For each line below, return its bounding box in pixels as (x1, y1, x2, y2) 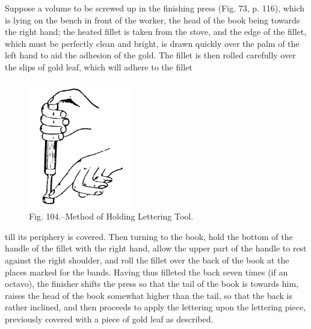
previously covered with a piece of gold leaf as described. (5, 313, 214, 325)
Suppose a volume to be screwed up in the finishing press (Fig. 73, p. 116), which (5, 2, 305, 14)
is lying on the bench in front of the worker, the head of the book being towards (5, 13, 300, 26)
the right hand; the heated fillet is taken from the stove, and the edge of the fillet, (5, 25, 307, 38)
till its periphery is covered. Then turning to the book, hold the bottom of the (5, 230, 293, 242)
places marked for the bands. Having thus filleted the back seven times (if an (5, 265, 288, 278)
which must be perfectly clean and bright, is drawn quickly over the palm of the (5, 37, 300, 49)
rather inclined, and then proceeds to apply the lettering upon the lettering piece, (5, 301, 306, 313)
